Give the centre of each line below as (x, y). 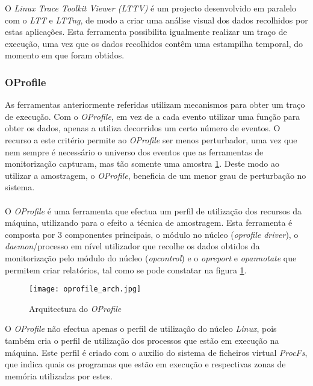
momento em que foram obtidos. (65, 55)
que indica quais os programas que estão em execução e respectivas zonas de (145, 364)
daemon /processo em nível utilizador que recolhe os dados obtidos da (132, 246)
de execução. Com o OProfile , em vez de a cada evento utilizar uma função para (153, 116)
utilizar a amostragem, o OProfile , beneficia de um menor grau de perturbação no (156, 175)
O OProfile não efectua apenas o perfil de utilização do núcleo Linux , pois (141, 328)
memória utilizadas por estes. (59, 375)
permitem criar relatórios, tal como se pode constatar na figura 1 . (126, 269)
